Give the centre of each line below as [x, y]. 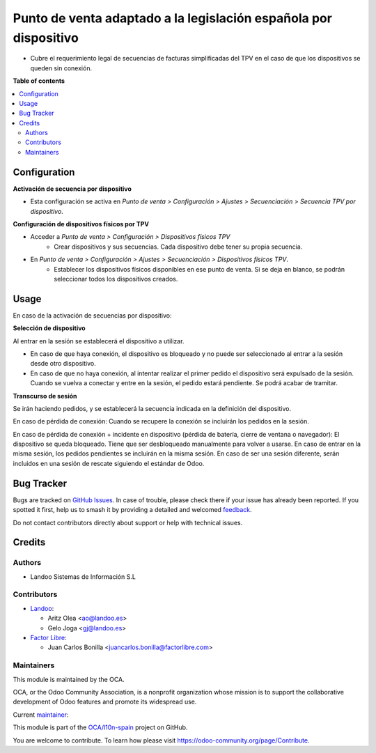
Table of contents [39, 81]
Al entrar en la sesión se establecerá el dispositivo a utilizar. [99, 341]
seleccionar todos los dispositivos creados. [116, 279]
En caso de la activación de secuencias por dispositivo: [92, 315]
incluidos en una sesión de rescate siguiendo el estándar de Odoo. [109, 463]
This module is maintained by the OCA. [69, 679]
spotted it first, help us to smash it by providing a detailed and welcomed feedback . [132, 510]
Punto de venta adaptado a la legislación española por [172, 18]
